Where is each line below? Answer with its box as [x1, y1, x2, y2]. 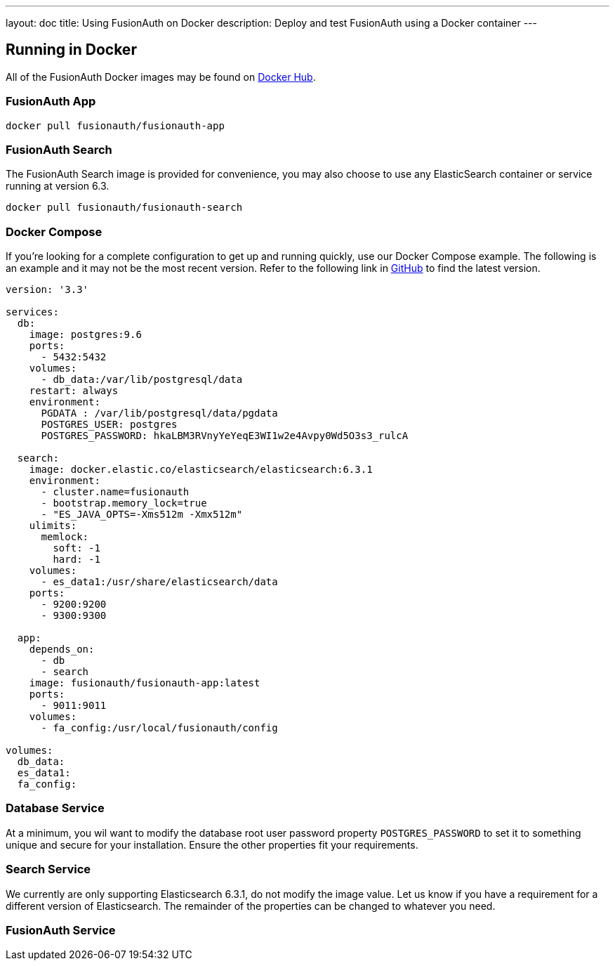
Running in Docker [6, 41, 137, 59]
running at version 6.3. [6, 180, 110, 192]
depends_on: [29, 644, 95, 655]
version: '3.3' [6, 284, 89, 296]
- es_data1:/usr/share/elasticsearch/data [41, 576, 278, 588]
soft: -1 [53, 542, 100, 554]
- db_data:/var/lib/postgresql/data [41, 374, 243, 386]
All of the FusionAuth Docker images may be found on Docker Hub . [6, 70, 316, 83]
